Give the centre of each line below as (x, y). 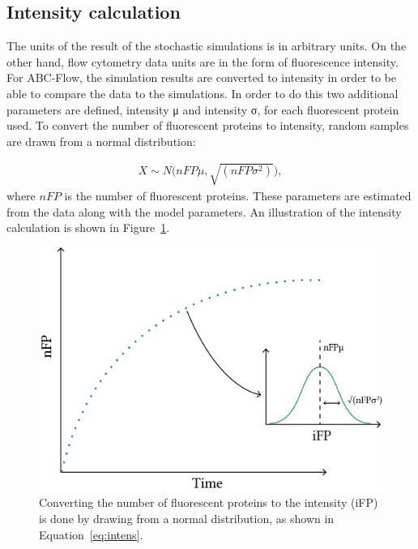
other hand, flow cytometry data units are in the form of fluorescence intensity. (203, 61)
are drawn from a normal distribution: (101, 141)
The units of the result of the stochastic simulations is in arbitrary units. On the (207, 46)
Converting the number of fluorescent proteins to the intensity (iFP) (209, 502)
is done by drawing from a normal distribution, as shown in (187, 518)
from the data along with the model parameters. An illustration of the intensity (204, 211)
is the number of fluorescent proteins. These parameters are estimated (238, 195)
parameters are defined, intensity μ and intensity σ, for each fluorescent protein (203, 109)
